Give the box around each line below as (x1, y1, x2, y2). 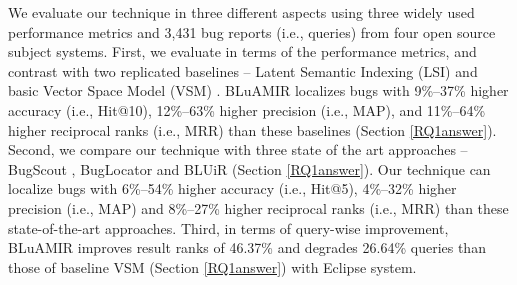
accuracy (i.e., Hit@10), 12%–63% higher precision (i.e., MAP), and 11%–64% (8, 99, 486, 120)
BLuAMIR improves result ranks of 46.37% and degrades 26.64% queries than (8, 237, 486, 258)
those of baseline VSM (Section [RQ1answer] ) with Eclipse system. (8, 256, 417, 277)
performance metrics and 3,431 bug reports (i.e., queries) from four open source (8, 21, 496, 42)
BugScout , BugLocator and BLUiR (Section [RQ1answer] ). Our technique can (8, 158, 491, 179)
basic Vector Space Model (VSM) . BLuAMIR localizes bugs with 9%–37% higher (8, 80, 509, 101)
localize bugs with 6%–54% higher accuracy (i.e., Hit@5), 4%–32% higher (8, 178, 457, 199)
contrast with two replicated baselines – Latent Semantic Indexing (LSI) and (8, 60, 478, 81)
